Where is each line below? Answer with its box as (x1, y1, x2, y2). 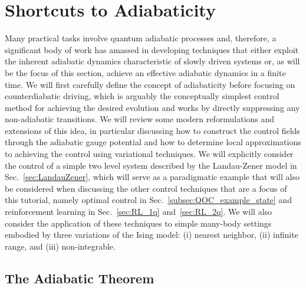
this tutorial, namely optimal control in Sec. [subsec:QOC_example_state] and (5, 194, 292, 206)
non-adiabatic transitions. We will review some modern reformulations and (5, 113, 275, 125)
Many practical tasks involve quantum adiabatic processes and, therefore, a (5, 32, 277, 44)
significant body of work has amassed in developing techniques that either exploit (5, 43, 299, 55)
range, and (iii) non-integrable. (5, 240, 116, 252)
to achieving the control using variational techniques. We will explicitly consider (5, 148, 294, 160)
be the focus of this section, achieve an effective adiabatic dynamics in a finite (5, 66, 286, 78)
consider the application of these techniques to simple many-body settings (5, 217, 272, 229)
